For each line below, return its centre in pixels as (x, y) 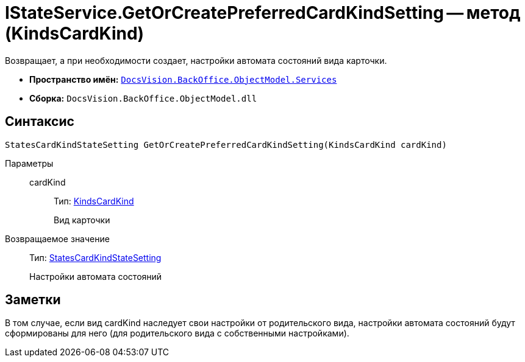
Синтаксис (40, 122)
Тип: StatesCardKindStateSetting (95, 257)
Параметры (29, 163)
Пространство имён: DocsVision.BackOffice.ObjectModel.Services (183, 79)
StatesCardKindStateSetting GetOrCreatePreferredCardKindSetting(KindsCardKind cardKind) (226, 144)
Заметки (33, 300)
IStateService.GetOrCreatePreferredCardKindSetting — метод (263, 13)
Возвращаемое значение (57, 238)
